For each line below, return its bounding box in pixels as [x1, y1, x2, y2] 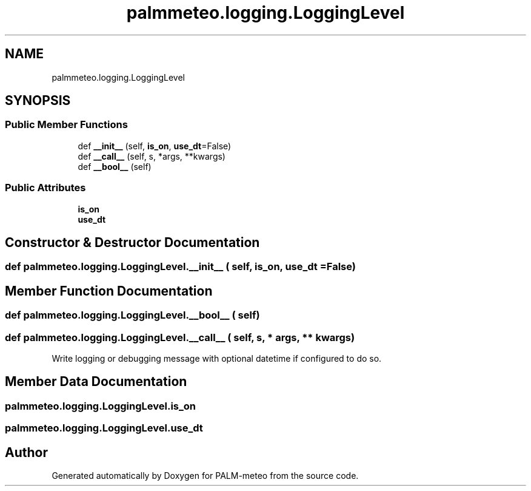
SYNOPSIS [5, 93, 71, 109]
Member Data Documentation [5, 374, 187, 390]
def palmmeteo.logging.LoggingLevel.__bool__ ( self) [5, 309, 260, 322]
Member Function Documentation [5, 283, 213, 299]
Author [5, 444, 48, 460]
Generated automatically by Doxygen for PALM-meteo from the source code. [52, 470, 359, 481]
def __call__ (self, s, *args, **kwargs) [78, 151, 225, 161]
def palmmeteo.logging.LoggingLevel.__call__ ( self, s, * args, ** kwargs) [5, 331, 355, 344]
